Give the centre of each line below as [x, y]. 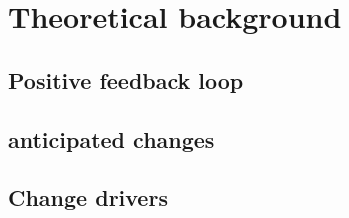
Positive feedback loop [126, 79]
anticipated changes [111, 138]
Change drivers [88, 197]
